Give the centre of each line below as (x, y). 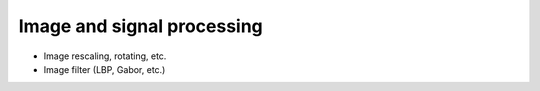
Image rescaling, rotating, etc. (105, 56)
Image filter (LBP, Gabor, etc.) (104, 69)
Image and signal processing (141, 26)
